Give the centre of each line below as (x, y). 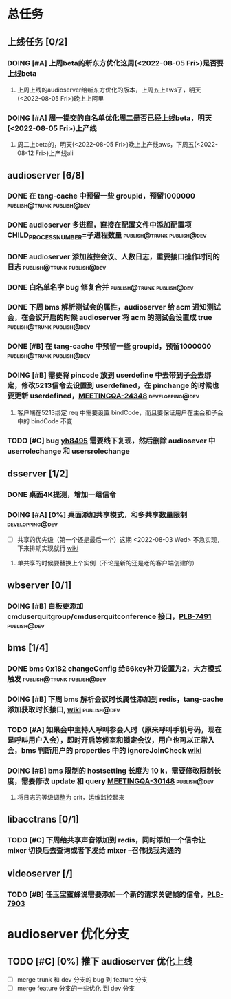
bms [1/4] (28, 648)
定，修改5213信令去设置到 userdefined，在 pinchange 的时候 (110, 385)
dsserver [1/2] (38, 473)
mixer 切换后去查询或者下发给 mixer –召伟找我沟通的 (94, 851)
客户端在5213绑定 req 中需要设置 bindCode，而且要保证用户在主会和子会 (120, 412)
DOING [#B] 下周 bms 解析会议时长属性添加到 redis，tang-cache (115, 699)
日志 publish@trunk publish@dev (57, 267)
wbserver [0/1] (40, 585)
